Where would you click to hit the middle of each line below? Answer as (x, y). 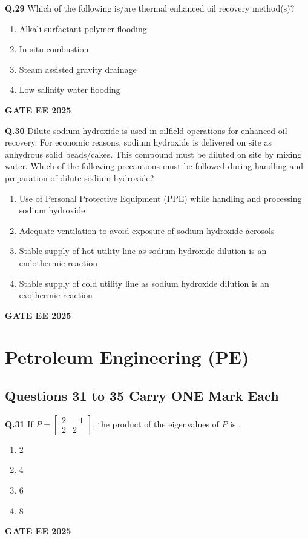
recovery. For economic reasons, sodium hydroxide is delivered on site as (139, 142)
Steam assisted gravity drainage (78, 69)
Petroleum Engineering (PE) (127, 357)
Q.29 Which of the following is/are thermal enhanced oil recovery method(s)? (150, 8)
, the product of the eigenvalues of (156, 423)
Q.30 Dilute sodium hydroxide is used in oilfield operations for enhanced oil (146, 130)
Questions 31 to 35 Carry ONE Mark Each (142, 396)
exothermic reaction (56, 295)
